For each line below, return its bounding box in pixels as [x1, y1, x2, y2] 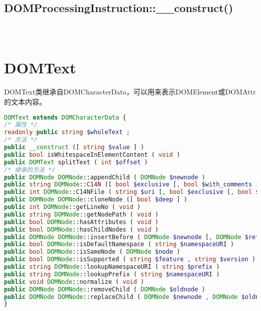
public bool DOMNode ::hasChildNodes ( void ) [4, 226, 159, 233]
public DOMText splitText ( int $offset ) [4, 158, 148, 166]
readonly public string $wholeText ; [4, 129, 130, 136]
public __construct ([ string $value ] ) [4, 144, 145, 151]
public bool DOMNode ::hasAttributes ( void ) [4, 218, 159, 226]
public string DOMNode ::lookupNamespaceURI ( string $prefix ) [4, 263, 220, 271]
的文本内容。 [4, 96, 46, 107]
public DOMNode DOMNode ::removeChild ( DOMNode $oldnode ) [4, 285, 205, 293]
